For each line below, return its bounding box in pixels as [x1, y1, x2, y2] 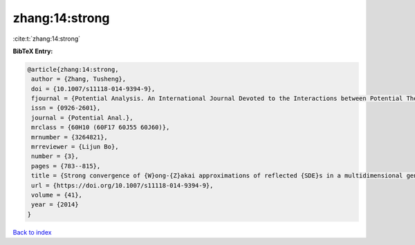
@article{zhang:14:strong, [27, 66, 119, 73]
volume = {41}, [31, 191, 83, 199]
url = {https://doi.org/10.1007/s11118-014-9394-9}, [31, 182, 214, 189]
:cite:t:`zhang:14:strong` [12, 35, 81, 43]
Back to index [12, 228, 52, 236]
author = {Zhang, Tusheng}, [31, 75, 127, 83]
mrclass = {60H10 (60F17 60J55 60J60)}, [31, 124, 170, 131]
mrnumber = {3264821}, [31, 133, 109, 141]
